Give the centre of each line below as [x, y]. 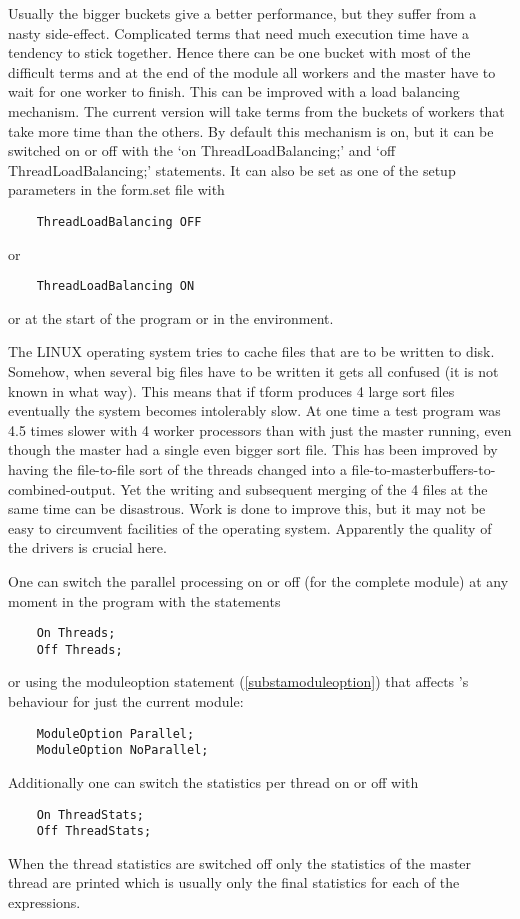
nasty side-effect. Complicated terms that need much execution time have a [239, 32]
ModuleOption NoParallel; [122, 750]
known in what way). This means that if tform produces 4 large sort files [231, 390]
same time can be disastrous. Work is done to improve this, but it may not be [247, 508]
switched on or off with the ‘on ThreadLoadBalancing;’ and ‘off [202, 150]
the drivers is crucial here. [87, 547]
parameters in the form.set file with [116, 189]
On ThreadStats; [90, 814]
